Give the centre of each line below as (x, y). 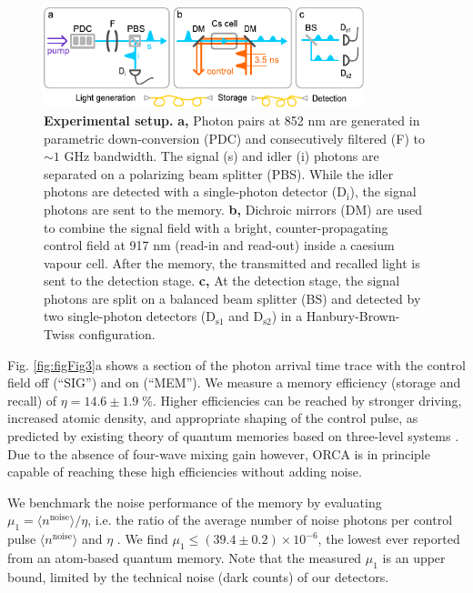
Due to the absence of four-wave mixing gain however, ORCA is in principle (219, 453)
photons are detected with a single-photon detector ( (191, 191)
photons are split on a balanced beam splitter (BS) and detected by (232, 298)
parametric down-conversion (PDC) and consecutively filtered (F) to (234, 138)
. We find (142, 539)
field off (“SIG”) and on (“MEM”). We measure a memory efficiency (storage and (234, 382)
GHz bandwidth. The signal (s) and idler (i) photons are (221, 156)
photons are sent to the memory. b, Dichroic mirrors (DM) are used (233, 209)
